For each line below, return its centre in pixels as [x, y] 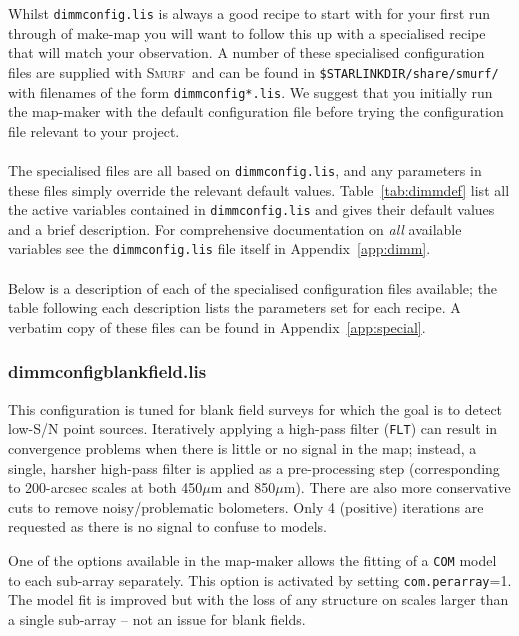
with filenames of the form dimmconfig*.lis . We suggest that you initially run [250, 91]
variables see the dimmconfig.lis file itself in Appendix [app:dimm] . [219, 248]
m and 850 [243, 487]
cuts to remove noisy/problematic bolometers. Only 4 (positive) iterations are [246, 506]
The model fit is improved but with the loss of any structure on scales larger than [258, 599]
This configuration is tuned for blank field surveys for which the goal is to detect [255, 408]
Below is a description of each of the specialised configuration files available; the [253, 287]
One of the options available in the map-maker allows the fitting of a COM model [252, 559]
